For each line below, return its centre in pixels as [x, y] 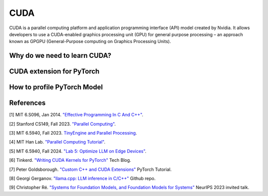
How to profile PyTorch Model [56, 87]
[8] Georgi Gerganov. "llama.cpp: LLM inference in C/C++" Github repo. [82, 179]
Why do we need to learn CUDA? [60, 56]
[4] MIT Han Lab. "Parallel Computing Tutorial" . [57, 142]
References [27, 103]
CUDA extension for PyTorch [54, 72]
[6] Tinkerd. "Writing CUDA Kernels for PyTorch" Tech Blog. [70, 160]
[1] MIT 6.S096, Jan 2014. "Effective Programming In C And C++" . [76, 115]
